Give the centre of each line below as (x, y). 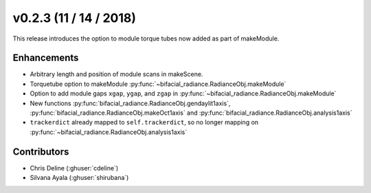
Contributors (41, 151)
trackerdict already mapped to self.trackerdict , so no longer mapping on (144, 122)
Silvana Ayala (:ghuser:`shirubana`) (79, 178)
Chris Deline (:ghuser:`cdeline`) (74, 168)
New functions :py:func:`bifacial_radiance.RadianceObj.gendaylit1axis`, (130, 103)
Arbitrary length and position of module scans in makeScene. (116, 74)
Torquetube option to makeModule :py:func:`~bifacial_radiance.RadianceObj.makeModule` (158, 84)
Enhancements (46, 58)
